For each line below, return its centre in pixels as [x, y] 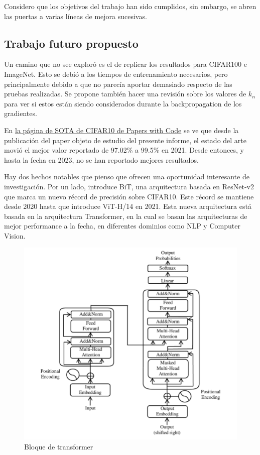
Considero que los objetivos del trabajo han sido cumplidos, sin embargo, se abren [130, 6]
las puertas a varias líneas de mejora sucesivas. [76, 16]
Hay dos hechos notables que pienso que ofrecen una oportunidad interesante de [127, 177]
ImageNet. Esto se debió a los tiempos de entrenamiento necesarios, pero [116, 74]
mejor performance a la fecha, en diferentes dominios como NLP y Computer [122, 226]
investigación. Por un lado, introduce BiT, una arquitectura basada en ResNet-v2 [129, 186]
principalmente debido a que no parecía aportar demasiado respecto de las [118, 84]
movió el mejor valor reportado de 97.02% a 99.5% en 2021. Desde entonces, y [124, 150]
